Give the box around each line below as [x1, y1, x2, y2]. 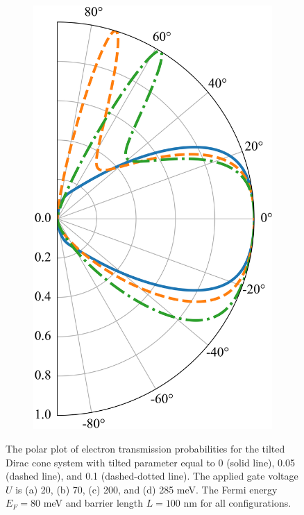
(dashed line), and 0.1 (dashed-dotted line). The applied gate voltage [6, 468, 298, 483]
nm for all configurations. [183, 496, 292, 510]
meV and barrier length [43, 496, 144, 510]
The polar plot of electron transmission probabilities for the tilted [6, 441, 285, 456]
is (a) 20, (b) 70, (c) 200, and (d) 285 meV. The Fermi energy [15, 482, 278, 496]
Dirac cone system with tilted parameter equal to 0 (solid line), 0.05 [6, 455, 296, 469]
